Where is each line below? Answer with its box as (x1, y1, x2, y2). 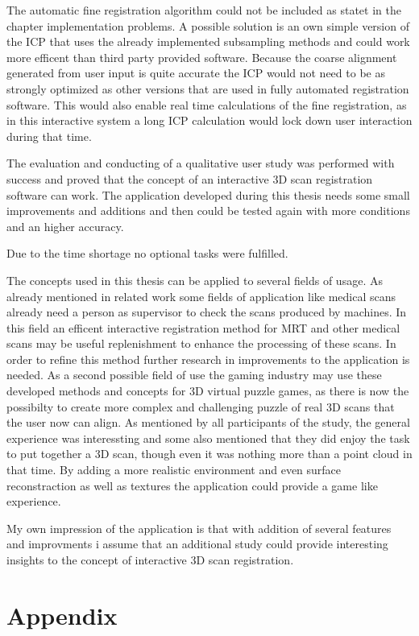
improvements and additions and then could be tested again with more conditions (6, 202, 410, 219)
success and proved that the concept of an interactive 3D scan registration (6, 170, 373, 187)
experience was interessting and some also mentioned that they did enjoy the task (6, 429, 410, 446)
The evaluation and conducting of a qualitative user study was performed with (6, 155, 395, 171)
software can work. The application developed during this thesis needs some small (6, 186, 410, 203)
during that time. (6, 127, 92, 144)
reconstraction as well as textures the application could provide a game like (6, 477, 378, 494)
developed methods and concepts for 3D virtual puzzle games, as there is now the (6, 382, 409, 399)
